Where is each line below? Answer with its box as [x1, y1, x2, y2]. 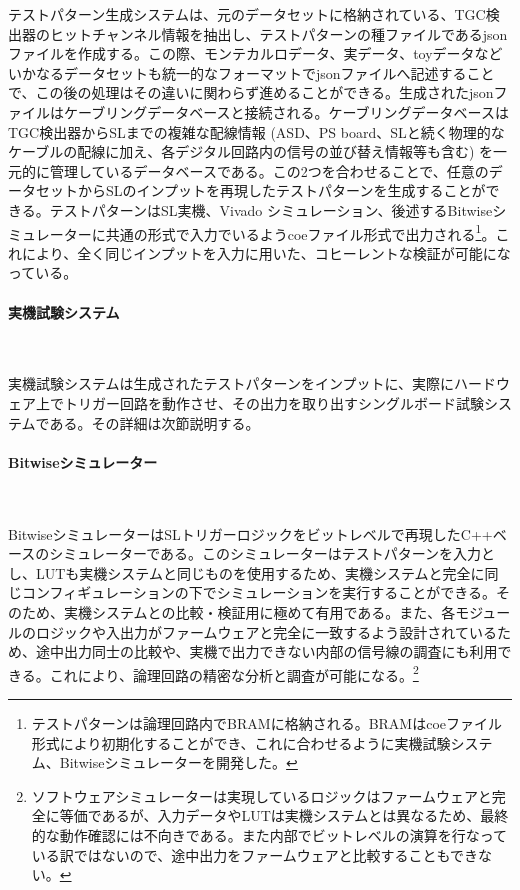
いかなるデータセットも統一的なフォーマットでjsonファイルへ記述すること [8, 62, 495, 83]
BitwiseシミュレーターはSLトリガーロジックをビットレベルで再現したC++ [8, 523, 493, 544]
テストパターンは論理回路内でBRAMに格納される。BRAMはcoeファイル [31, 712, 503, 733]
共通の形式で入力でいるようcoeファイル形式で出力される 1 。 [105, 220, 496, 244]
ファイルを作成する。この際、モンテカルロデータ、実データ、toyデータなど [8, 43, 503, 64]
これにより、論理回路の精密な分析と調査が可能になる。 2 [49, 661, 419, 685]
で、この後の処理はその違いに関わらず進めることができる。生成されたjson [8, 82, 494, 103]
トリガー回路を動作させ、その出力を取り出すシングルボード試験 [63, 392, 484, 413]
